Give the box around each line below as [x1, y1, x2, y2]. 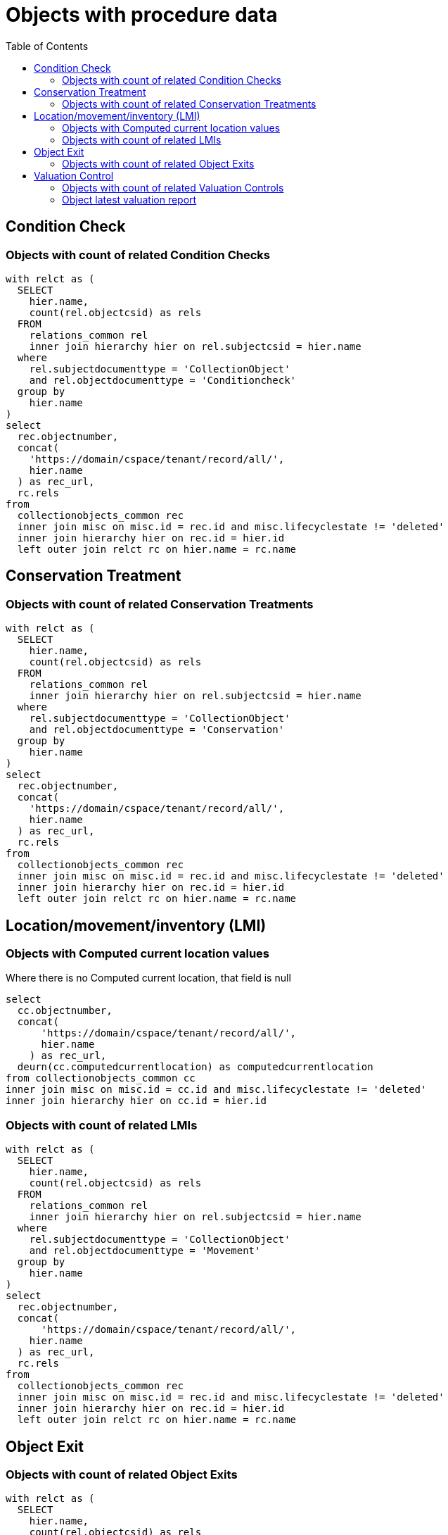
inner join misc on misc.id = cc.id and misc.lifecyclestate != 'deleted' [6, 1084, 427, 1096]
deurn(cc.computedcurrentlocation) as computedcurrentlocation [17, 1061, 373, 1073]
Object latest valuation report [62, 193, 197, 206]
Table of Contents [6, 39, 89, 52]
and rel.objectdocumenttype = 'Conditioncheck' [29, 374, 297, 386]
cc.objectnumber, [17, 1005, 113, 1017]
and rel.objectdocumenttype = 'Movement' [29, 1245, 261, 1257]
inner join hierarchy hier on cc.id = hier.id [6, 1095, 267, 1107]
